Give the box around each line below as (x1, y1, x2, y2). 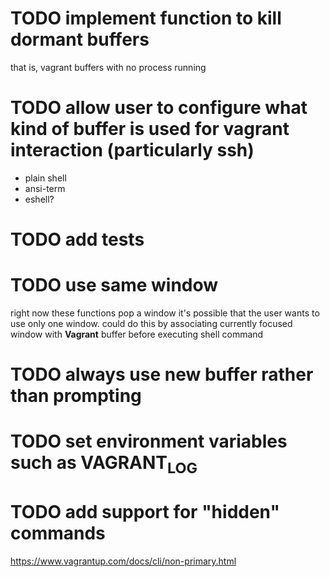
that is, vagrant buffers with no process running (10, 61, 207, 73)
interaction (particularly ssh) (10, 139, 255, 162)
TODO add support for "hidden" (10, 501, 280, 524)
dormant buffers (10, 28, 150, 51)
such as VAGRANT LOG (10, 452, 198, 477)
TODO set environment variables (10, 430, 288, 453)
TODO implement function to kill (10, 7, 282, 30)
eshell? (24, 193, 55, 205)
